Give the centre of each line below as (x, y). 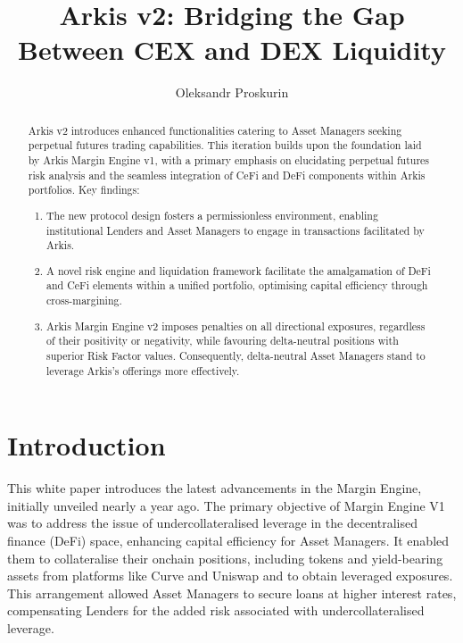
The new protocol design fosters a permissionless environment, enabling (212, 215)
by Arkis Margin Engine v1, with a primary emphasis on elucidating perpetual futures (229, 160)
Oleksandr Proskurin (232, 92)
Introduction (87, 445)
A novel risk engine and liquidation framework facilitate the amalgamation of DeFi (239, 270)
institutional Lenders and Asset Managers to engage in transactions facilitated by (236, 230)
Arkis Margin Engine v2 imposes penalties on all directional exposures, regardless (236, 326)
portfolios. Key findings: (84, 190)
